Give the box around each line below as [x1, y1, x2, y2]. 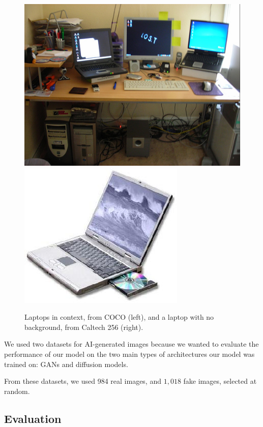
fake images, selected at [183, 376, 257, 386]
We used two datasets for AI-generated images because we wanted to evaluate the [4, 339, 259, 349]
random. [4, 385, 30, 396]
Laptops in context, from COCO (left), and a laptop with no [24, 312, 214, 322]
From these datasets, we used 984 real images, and [4, 376, 161, 386]
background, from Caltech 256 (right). [24, 321, 143, 332]
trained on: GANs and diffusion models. [4, 358, 128, 369]
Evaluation [4, 410, 62, 426]
